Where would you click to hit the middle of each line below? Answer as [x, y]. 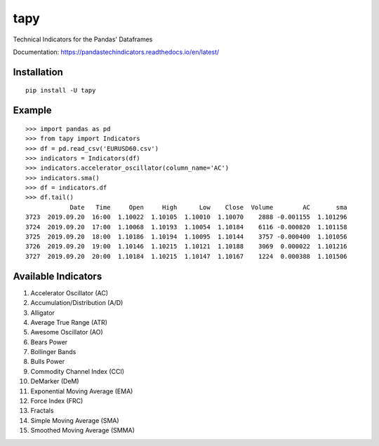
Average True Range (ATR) [69, 322]
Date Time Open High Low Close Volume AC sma [208, 207]
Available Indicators [58, 276]
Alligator [43, 313]
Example [32, 110]
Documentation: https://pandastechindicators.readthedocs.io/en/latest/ [116, 52]
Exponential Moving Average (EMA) [82, 391]
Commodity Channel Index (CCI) [78, 371]
